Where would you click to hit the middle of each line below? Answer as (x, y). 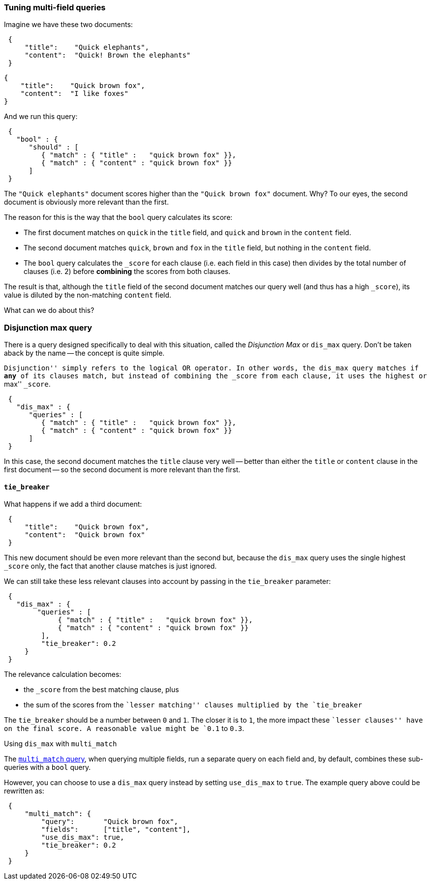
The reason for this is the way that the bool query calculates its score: (118, 217)
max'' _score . (27, 384)
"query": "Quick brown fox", (110, 822)
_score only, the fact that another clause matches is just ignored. (110, 566)
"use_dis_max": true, (83, 838)
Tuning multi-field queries (55, 7)
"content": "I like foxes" (74, 94)
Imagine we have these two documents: (68, 25)
